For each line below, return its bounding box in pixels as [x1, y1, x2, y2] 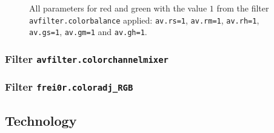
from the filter [216, 2, 269, 14]
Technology [5, 111, 77, 130]
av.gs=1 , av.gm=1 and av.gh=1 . [29, 25, 147, 38]
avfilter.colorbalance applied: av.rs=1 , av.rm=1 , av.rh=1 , [29, 13, 259, 26]
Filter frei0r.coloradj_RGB [5, 79, 133, 94]
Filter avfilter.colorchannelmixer [5, 51, 169, 66]
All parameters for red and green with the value [29, 2, 207, 14]
